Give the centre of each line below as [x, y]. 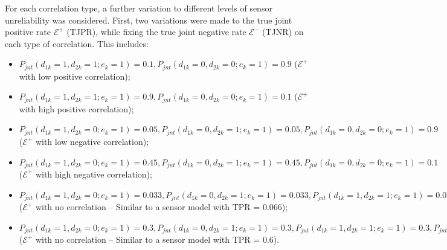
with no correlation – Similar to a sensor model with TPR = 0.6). [157, 239]
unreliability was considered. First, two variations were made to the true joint [149, 20]
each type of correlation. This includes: [77, 43]
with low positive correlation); [75, 76]
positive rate [28, 32]
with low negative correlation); [92, 141]
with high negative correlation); [94, 174]
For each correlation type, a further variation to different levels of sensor [139, 8]
